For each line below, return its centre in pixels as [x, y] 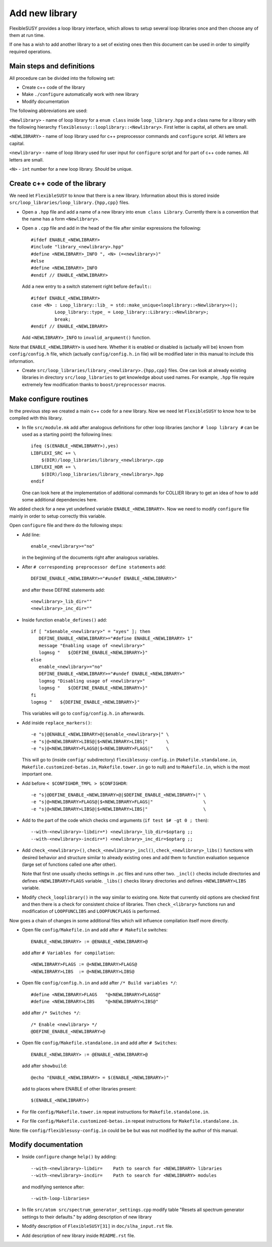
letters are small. [26, 160]
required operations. [30, 51]
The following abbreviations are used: [48, 111]
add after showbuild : [45, 1066]
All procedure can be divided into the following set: [62, 78]
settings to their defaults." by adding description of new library [87, 1217]
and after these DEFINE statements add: [63, 590]
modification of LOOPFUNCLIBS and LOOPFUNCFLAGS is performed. [91, 911]
